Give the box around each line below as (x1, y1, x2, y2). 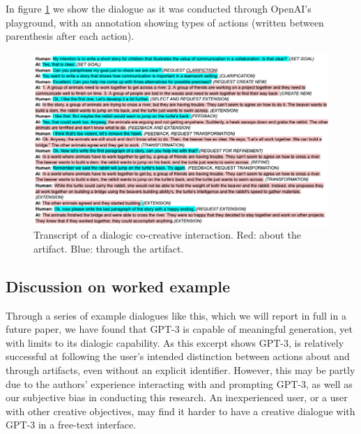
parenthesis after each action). (6, 29, 135, 43)
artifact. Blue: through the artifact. (33, 241, 184, 255)
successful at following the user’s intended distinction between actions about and (6, 349, 350, 364)
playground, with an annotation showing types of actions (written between (6, 15, 324, 29)
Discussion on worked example (6, 275, 231, 297)
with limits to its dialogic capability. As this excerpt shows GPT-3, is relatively (6, 335, 344, 350)
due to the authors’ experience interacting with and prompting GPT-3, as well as (6, 376, 353, 391)
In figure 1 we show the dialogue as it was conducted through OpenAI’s (6, 1, 312, 15)
